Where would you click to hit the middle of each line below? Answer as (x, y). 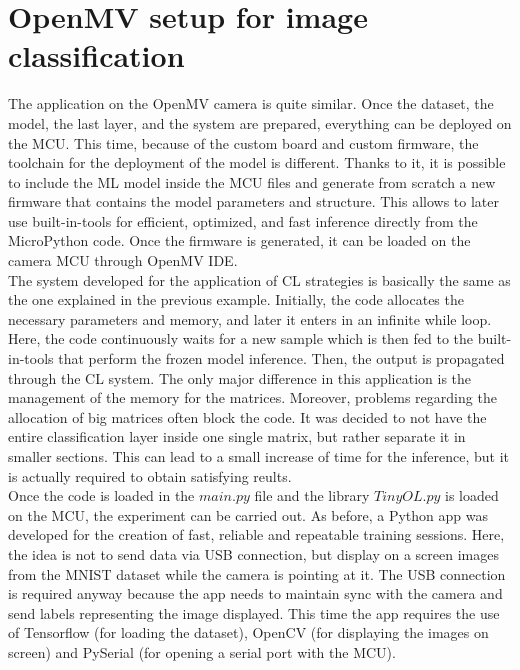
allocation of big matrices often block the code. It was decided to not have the (247, 416)
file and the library (312, 495)
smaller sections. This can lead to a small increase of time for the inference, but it (259, 456)
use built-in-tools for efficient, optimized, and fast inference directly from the (243, 220)
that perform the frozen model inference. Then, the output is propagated (281, 358)
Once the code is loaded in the (101, 495)
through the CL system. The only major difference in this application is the (240, 377)
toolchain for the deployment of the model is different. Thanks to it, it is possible (257, 162)
